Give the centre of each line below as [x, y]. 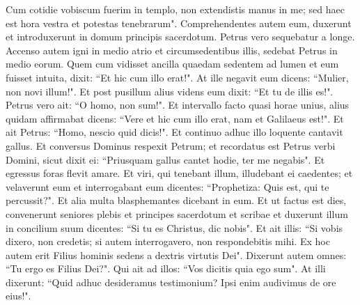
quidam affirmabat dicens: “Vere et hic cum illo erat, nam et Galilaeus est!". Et [175, 118]
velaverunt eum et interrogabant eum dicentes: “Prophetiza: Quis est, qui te [167, 186]
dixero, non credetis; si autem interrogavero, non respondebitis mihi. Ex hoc [168, 241]
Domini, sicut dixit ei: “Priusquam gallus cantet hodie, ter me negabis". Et [165, 159]
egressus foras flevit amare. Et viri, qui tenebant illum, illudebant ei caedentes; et [179, 173]
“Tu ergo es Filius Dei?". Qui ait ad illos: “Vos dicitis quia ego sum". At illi [166, 268]
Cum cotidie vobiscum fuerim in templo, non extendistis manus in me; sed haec [175, 9]
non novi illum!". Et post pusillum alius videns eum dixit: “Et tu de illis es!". [170, 91]
